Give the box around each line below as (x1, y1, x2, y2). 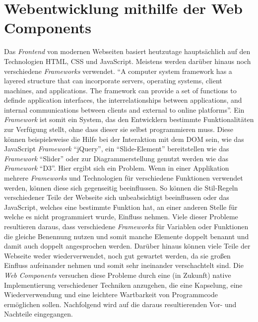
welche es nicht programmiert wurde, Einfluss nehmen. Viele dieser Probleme (4, 211, 238, 222)
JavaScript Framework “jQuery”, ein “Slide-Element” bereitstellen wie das (4, 143, 229, 154)
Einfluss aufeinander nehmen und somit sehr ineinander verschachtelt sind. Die (4, 260, 244, 270)
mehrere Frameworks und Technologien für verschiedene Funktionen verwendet (4, 173, 243, 183)
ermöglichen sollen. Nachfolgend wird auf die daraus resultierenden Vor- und (4, 299, 237, 309)
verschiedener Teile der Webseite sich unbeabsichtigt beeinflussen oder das (4, 192, 229, 202)
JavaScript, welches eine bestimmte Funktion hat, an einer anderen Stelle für (4, 201, 238, 212)
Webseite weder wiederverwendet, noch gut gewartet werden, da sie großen (4, 250, 231, 260)
